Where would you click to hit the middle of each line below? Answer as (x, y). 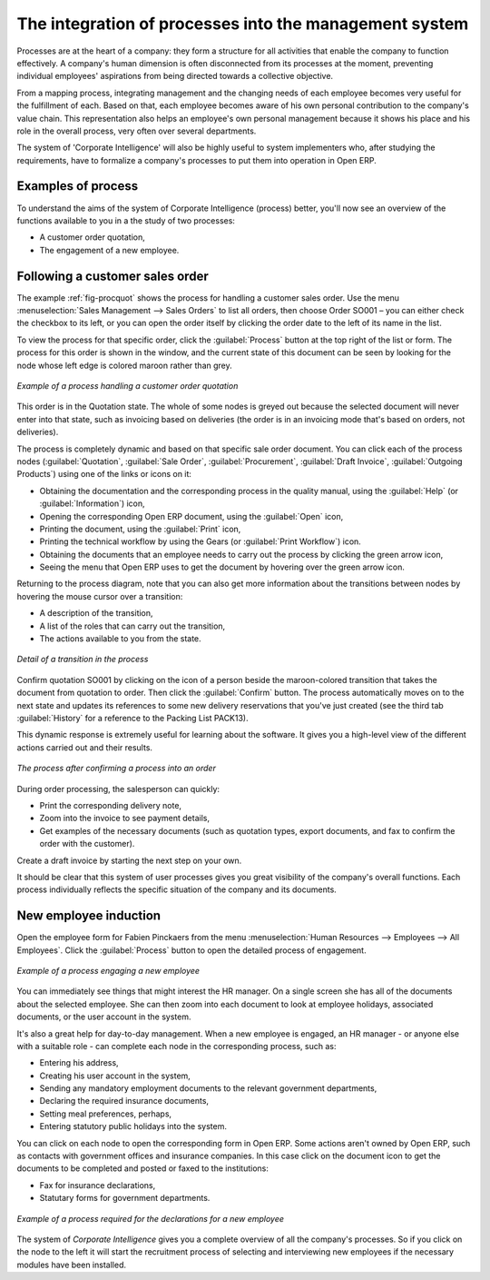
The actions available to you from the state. (120, 639)
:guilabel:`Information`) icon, (92, 503)
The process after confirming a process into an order (117, 769)
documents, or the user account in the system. (104, 1017)
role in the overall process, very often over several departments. (137, 131)
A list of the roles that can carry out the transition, (132, 626)
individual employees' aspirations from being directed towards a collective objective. (175, 76)
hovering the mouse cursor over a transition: (100, 596)
